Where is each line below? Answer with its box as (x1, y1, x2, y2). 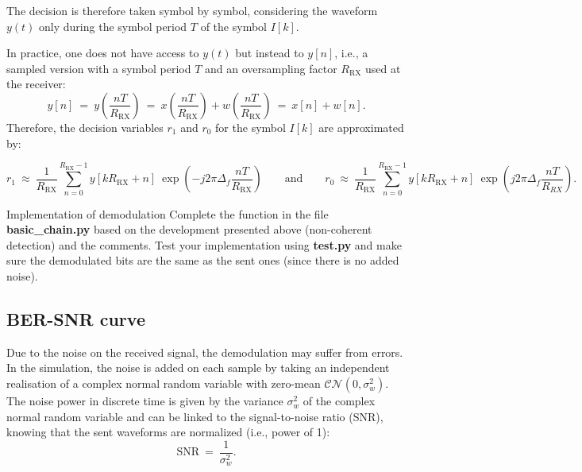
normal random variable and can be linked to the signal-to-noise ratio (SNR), (6, 408, 384, 424)
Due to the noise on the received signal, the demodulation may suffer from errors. (6, 343, 403, 360)
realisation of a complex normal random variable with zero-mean (6, 375, 321, 392)
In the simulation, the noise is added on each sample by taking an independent (6, 359, 390, 376)
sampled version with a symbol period (6, 60, 191, 76)
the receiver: (6, 75, 66, 92)
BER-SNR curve (6, 307, 145, 331)
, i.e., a (334, 44, 368, 61)
